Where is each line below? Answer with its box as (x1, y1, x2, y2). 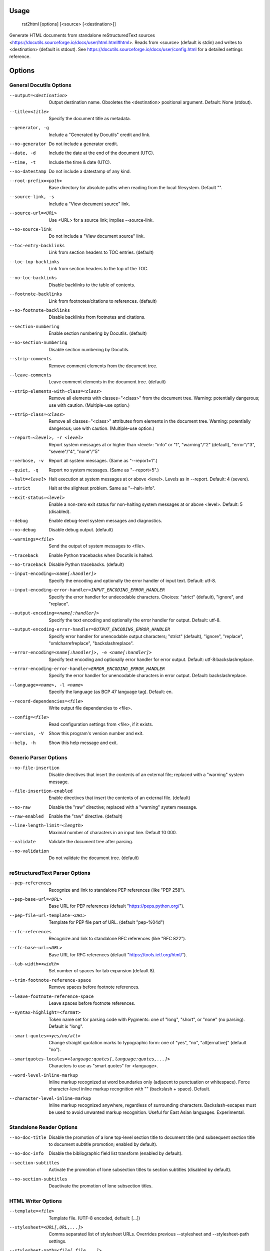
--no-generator (9, 141, 47, 147)
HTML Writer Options (9, 1197, 62, 1204)
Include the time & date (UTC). (48, 159, 111, 165)
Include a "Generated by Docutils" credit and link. (48, 132, 151, 138)
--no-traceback (9, 562, 47, 567)
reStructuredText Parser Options (9, 869, 91, 876)
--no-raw (9, 804, 31, 810)
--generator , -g (9, 125, 49, 131)
